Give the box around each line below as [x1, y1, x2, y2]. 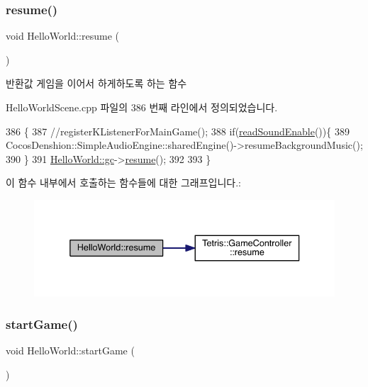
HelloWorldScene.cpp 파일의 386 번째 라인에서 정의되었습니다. [6, 100, 278, 114]
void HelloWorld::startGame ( [6, 343, 135, 358]
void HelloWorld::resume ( [6, 28, 120, 43]
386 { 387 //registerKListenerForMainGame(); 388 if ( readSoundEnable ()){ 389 [6, 123, 350, 138]
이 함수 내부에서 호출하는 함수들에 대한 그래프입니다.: [6, 175, 241, 190]
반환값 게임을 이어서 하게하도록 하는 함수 [6, 76, 187, 91]
